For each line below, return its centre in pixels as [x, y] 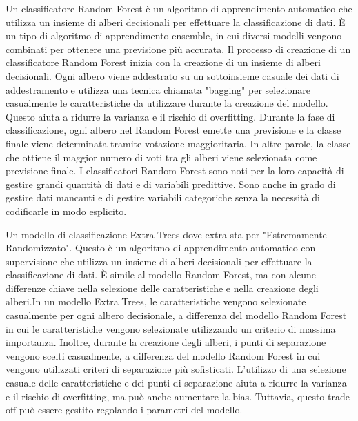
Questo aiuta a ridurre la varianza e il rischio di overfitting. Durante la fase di [170, 116]
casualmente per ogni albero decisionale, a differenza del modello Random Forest [176, 315]
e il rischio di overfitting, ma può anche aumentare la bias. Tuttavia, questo [165, 396]
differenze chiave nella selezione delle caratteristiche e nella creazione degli [162, 288]
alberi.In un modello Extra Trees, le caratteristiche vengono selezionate [156, 301]
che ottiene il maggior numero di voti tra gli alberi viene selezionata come [161, 157]
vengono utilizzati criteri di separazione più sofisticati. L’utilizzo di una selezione [176, 369]
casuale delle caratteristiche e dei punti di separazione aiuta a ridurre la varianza [176, 383]
